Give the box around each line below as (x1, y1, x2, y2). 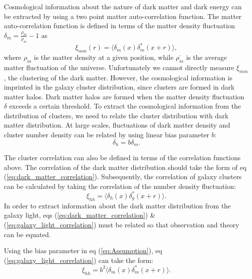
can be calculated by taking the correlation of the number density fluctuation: (4, 181, 236, 191)
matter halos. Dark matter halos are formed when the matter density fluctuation (4, 91, 245, 101)
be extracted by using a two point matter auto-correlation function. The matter (4, 11, 242, 21)
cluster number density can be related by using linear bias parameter (4, 130, 210, 140)
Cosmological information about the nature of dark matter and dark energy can (4, 1, 242, 11)
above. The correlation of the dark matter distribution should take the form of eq (4, 162, 247, 172)
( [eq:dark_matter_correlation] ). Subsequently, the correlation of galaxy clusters (4, 171, 242, 182)
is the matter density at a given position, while (34, 52, 174, 62)
